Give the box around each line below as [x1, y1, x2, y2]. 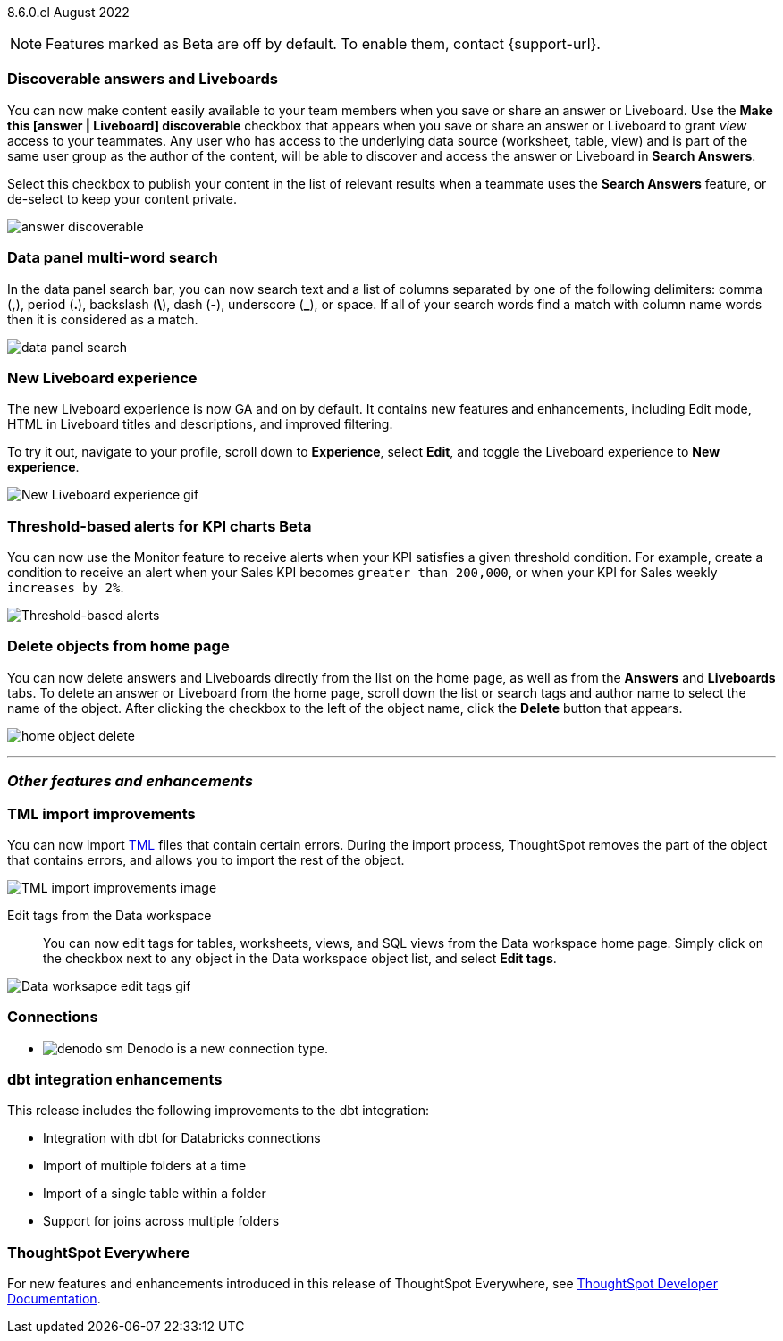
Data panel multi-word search [7, 248, 218, 267]
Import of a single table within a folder [43, 1186, 266, 1202]
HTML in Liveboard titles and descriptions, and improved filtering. [7, 416, 393, 432]
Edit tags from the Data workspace [7, 907, 212, 923]
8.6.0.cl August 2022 [7, 4, 130, 20]
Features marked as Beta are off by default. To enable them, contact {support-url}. [46, 35, 601, 53]
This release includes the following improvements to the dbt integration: [7, 1102, 430, 1119]
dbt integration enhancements [7, 1070, 223, 1088]
